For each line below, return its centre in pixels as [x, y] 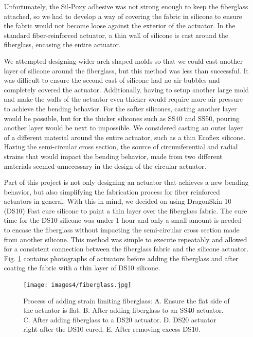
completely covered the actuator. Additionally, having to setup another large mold [126, 89]
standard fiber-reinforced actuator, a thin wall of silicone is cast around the [116, 35]
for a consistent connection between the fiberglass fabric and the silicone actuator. [126, 249]
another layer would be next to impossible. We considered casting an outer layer [124, 128]
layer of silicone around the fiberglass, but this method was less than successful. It [126, 70]
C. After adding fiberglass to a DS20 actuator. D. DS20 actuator [120, 319]
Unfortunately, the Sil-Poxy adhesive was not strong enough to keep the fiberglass [126, 6]
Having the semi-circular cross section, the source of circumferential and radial [121, 147]
